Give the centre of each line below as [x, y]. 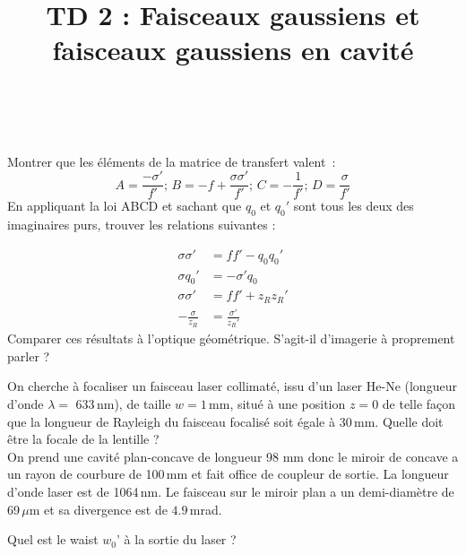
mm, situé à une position [277, 403]
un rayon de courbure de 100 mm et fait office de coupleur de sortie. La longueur [228, 474]
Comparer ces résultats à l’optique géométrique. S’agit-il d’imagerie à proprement [231, 338]
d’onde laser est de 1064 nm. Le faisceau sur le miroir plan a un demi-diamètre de [231, 491]
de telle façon [419, 403]
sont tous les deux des [354, 206]
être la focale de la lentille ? [83, 439]
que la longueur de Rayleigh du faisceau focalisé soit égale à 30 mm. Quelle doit [225, 421]
